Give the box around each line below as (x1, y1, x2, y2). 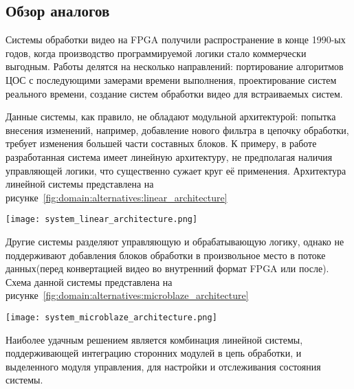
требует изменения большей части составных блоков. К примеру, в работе (5, 136, 317, 151)
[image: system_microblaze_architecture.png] (5, 312, 217, 322)
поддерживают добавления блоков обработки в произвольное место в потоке (5, 247, 326, 262)
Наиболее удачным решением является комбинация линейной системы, (5, 332, 303, 346)
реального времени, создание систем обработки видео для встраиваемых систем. (5, 86, 343, 100)
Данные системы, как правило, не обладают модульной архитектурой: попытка (5, 109, 336, 124)
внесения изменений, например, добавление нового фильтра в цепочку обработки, (5, 122, 349, 137)
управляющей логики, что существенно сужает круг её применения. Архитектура (5, 163, 346, 177)
